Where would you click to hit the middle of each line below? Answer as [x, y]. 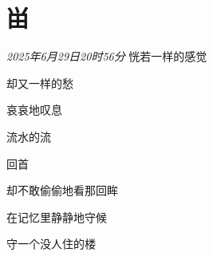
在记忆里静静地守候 [57, 217]
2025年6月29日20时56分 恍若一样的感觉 [107, 56]
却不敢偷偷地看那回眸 [62, 190]
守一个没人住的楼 [51, 244]
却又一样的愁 [40, 83]
